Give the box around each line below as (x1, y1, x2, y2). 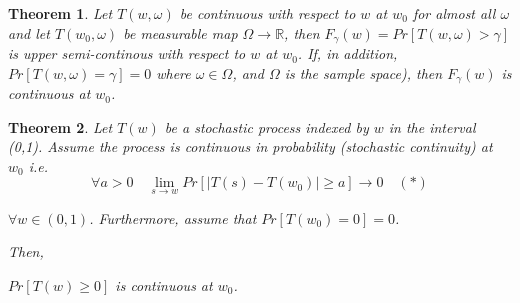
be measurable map (123, 22, 238, 43)
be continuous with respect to (179, 3, 356, 23)
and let (8, 22, 50, 43)
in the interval (388, 116, 476, 137)
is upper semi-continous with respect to (8, 43, 246, 64)
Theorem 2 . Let (8, 116, 113, 137)
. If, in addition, (297, 43, 398, 64)
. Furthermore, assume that (89, 207, 257, 228)
